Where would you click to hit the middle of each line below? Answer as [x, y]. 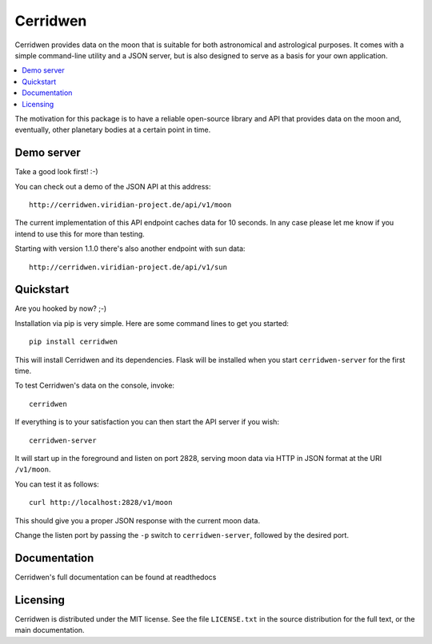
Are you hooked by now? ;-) [61, 308]
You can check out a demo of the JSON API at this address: [113, 186]
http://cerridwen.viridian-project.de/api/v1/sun [128, 267]
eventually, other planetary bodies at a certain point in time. [113, 130]
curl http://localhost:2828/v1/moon [101, 503]
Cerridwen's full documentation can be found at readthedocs [116, 577]
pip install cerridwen [74, 342]
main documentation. [50, 630]
